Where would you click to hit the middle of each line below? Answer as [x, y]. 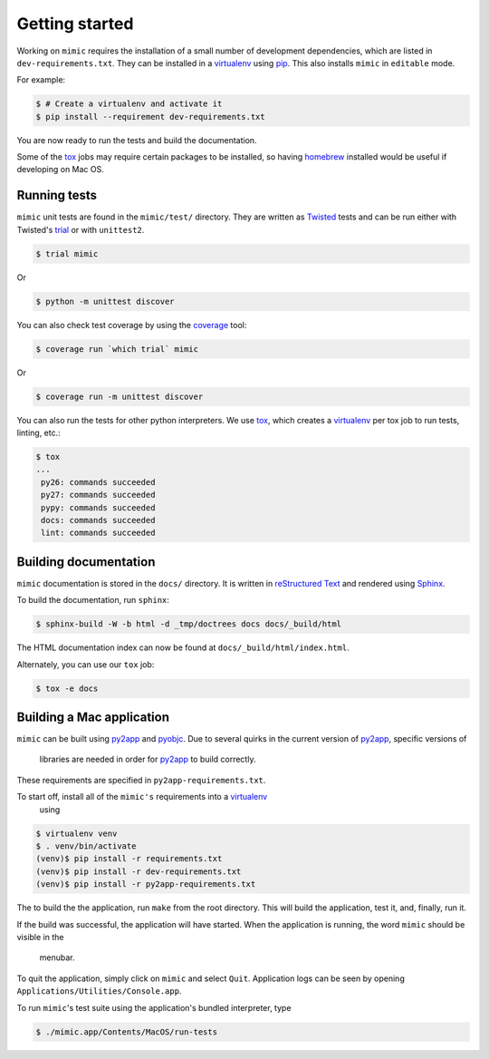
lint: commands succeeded [98, 533]
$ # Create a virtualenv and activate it [129, 104]
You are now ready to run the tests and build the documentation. [137, 140]
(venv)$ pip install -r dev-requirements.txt [139, 871]
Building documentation [86, 562]
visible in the [40, 937]
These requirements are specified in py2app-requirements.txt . [141, 780]
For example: [41, 80]
